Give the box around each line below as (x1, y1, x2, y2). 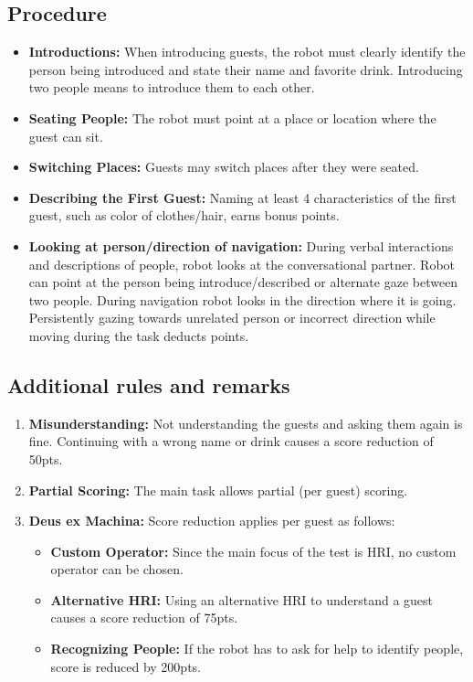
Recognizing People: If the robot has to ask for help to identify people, (50, 639, 464, 658)
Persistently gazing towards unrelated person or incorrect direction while (28, 308, 436, 327)
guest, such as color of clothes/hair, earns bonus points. (28, 206, 340, 225)
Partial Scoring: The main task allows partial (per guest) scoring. (28, 480, 408, 499)
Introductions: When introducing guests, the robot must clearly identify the (28, 42, 466, 61)
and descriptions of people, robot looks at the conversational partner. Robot (28, 254, 456, 273)
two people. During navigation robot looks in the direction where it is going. (28, 290, 457, 309)
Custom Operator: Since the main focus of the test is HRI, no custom (50, 541, 457, 560)
